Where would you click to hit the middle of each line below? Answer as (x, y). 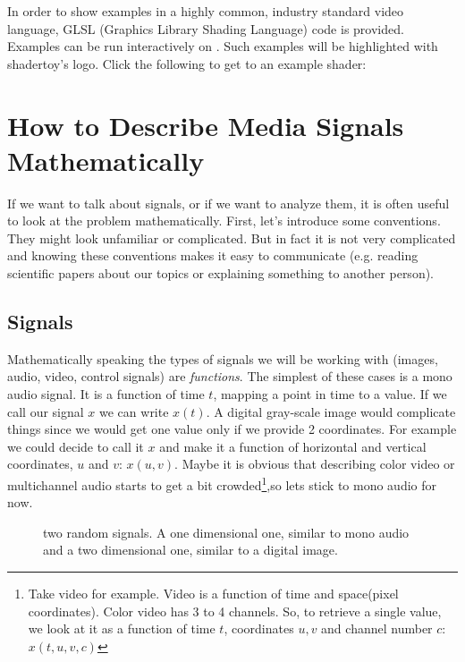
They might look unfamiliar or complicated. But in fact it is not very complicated (232, 238)
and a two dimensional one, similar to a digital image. (190, 550)
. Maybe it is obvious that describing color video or (315, 464)
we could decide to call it (76, 446)
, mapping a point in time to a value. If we (330, 394)
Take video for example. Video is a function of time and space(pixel (213, 594)
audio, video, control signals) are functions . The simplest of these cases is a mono (230, 376)
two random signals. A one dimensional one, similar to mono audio (226, 532)
